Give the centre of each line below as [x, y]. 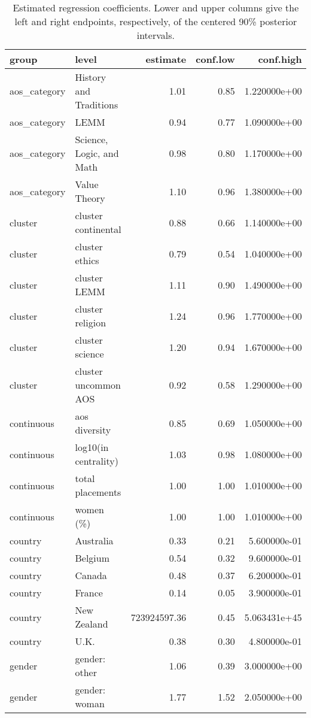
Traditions [97, 104]
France [89, 593]
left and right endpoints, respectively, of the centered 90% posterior [156, 21]
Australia [94, 540]
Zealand [92, 624]
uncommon [98, 385]
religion [91, 322]
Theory [90, 198]
